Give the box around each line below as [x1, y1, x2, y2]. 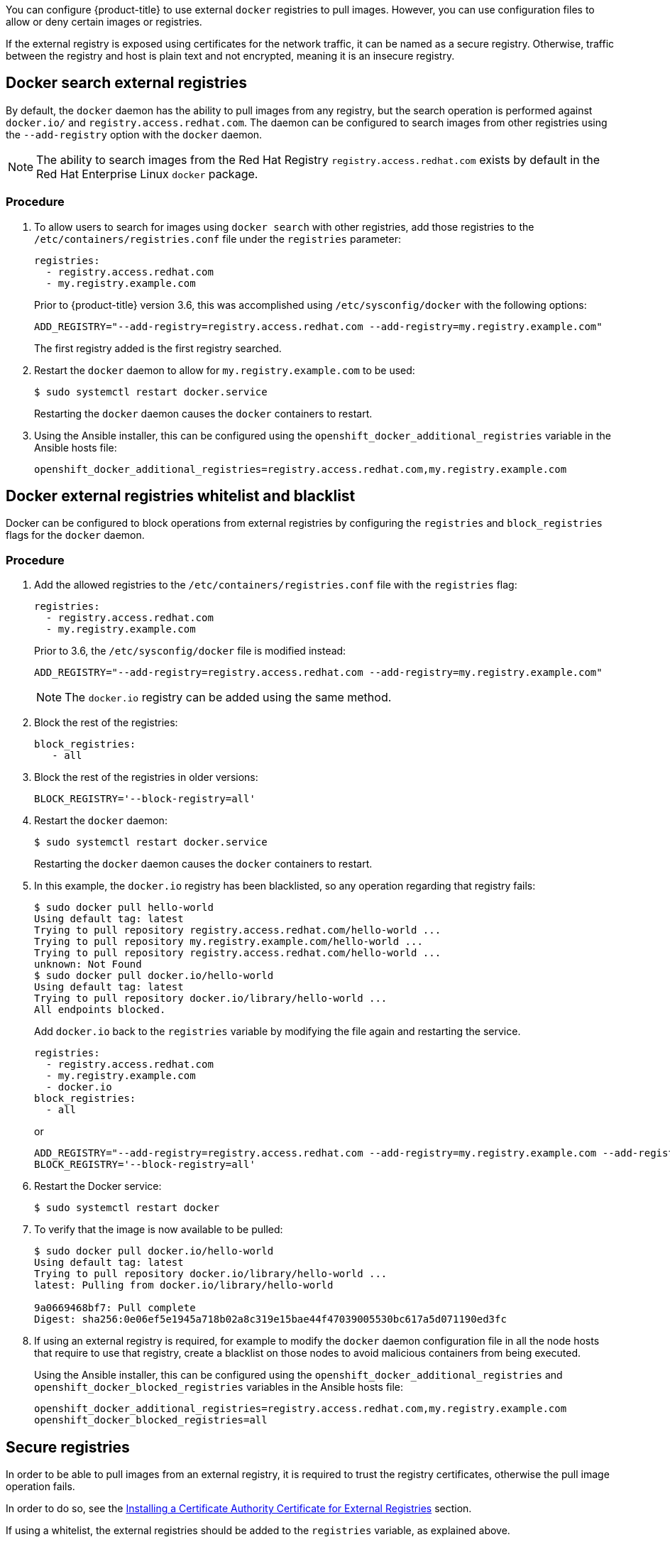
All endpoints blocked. [34, 1004, 166, 1016]
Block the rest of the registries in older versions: [34, 771, 258, 784]
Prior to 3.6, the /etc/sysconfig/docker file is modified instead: [34, 645, 346, 657]
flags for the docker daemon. [6, 529, 145, 542]
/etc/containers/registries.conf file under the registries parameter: [34, 232, 402, 245]
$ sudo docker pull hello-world [34, 902, 214, 914]
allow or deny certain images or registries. [6, 16, 202, 28]
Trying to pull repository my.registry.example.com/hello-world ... [34, 936, 423, 948]
